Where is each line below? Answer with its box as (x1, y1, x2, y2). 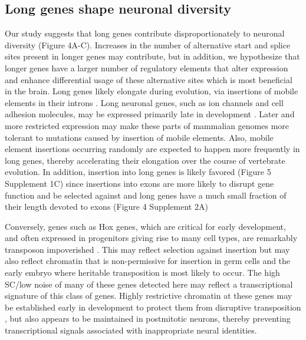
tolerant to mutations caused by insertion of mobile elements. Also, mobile (5, 131, 274, 143)
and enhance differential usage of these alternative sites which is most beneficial (5, 73, 292, 85)
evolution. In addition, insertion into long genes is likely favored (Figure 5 (5, 166, 271, 178)
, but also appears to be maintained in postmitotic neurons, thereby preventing (5, 312, 291, 325)
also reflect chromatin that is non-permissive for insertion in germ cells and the (5, 255, 291, 267)
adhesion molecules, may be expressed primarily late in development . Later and (5, 108, 295, 120)
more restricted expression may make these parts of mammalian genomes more (5, 119, 289, 131)
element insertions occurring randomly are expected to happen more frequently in (5, 143, 300, 155)
